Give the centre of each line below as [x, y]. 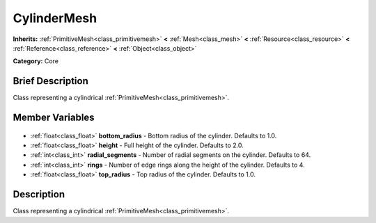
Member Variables [54, 118]
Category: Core [36, 61]
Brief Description [50, 81]
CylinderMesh [55, 18]
